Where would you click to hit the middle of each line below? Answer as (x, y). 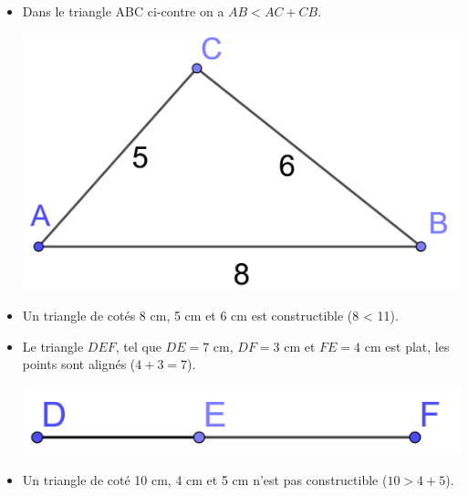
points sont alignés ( (79, 364)
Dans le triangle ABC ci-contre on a (123, 11)
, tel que (138, 346)
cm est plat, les (407, 346)
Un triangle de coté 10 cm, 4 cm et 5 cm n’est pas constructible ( (205, 480)
